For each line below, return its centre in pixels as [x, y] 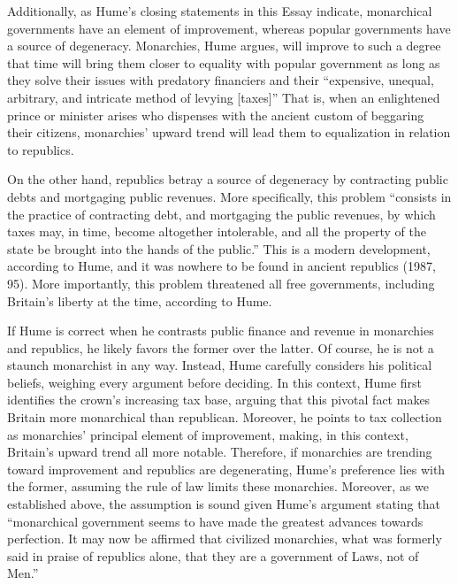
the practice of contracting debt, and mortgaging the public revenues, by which [221, 214]
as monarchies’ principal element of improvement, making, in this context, [208, 434]
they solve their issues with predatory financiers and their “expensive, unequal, [221, 80]
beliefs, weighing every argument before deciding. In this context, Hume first [214, 382]
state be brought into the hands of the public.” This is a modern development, [219, 248]
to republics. [41, 149]
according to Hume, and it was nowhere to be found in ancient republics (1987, [221, 266]
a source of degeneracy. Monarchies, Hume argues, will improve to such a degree [224, 46]
